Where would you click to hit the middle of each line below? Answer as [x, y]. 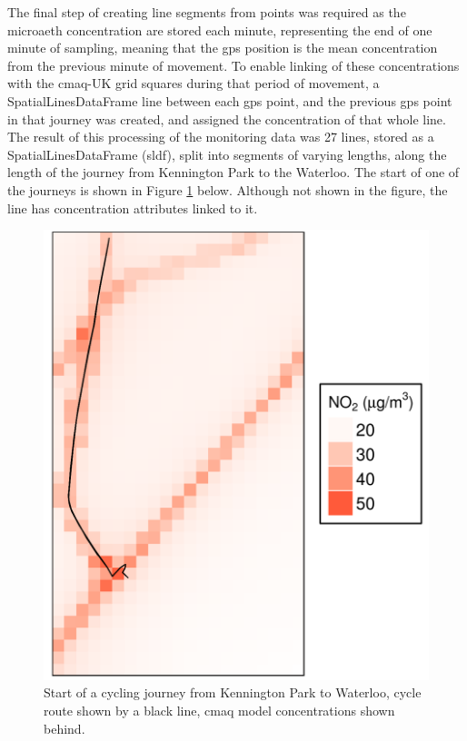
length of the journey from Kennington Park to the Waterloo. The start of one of [233, 172]
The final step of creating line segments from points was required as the [207, 12]
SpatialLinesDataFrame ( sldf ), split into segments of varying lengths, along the [227, 154]
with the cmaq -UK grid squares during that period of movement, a [194, 83]
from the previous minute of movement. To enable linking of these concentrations [233, 65]
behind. [65, 728]
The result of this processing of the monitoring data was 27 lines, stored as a [221, 137]
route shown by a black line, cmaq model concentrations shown [219, 710]
